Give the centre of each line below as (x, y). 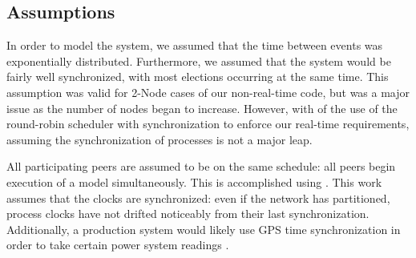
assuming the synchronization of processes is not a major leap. (160, 139)
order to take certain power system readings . (118, 245)
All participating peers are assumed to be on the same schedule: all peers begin (201, 166)
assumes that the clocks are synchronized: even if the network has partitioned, (198, 198)
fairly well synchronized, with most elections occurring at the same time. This (198, 77)
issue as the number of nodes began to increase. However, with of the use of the (202, 108)
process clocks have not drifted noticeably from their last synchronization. (188, 214)
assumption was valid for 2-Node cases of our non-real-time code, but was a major (208, 92)
